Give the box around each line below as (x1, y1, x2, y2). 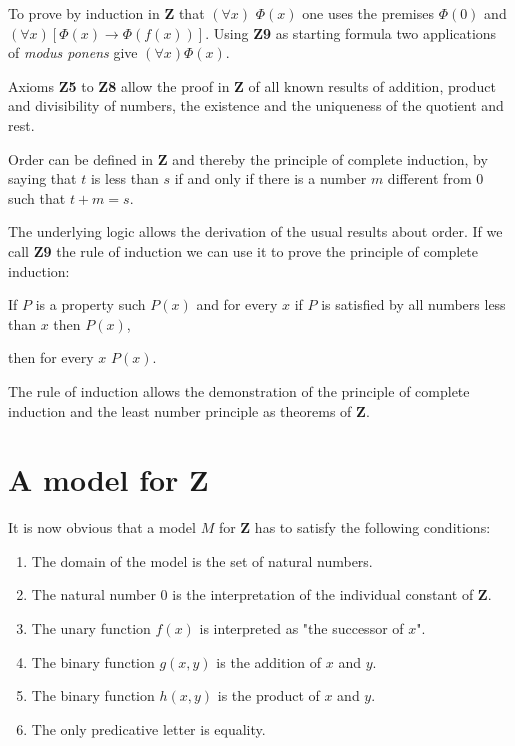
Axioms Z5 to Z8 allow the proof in (8, 75, 230, 96)
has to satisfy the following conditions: (254, 517, 491, 538)
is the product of (217, 685, 320, 706)
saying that (8, 168, 77, 189)
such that (8, 187, 66, 208)
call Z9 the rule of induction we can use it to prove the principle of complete (8, 240, 478, 261)
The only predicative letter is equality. (31, 718, 266, 739)
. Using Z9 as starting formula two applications (205, 22, 497, 43)
